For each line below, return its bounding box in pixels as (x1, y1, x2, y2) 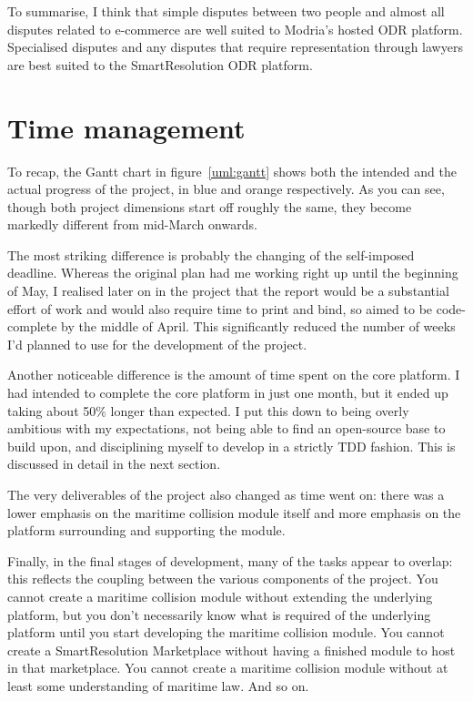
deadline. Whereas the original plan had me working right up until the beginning (7, 263, 458, 282)
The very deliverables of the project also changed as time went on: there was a (7, 485, 445, 503)
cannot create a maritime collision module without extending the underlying (7, 586, 433, 605)
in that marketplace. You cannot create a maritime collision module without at (7, 658, 448, 677)
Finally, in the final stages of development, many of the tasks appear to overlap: (7, 551, 453, 570)
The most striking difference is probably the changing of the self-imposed (7, 245, 415, 264)
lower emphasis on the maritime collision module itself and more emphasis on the (7, 503, 461, 522)
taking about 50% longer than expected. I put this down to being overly (7, 401, 409, 420)
